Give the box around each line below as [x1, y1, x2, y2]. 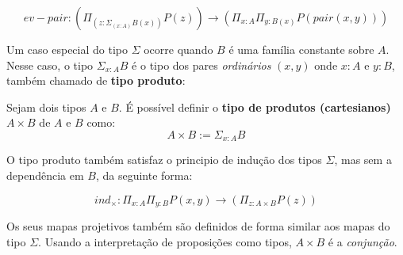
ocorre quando [144, 41, 213, 57]
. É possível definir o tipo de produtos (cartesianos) [118, 98, 391, 115]
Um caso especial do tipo [6, 41, 128, 57]
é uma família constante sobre [228, 41, 374, 57]
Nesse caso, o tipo [6, 56, 94, 73]
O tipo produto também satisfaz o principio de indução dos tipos [6, 151, 322, 168]
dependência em [6, 167, 84, 184]
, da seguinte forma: [95, 167, 193, 184]
